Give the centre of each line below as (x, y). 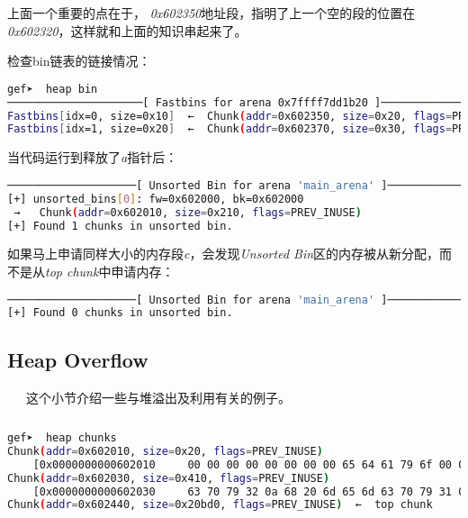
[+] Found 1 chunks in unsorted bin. (120, 226)
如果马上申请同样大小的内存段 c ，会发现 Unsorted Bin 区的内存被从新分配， (224, 254)
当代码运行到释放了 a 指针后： (93, 157)
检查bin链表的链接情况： (79, 61)
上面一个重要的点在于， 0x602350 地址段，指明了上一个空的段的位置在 (211, 13)
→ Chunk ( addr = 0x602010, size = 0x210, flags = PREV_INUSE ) (188, 212)
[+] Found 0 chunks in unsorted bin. (120, 313)
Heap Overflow (78, 359)
